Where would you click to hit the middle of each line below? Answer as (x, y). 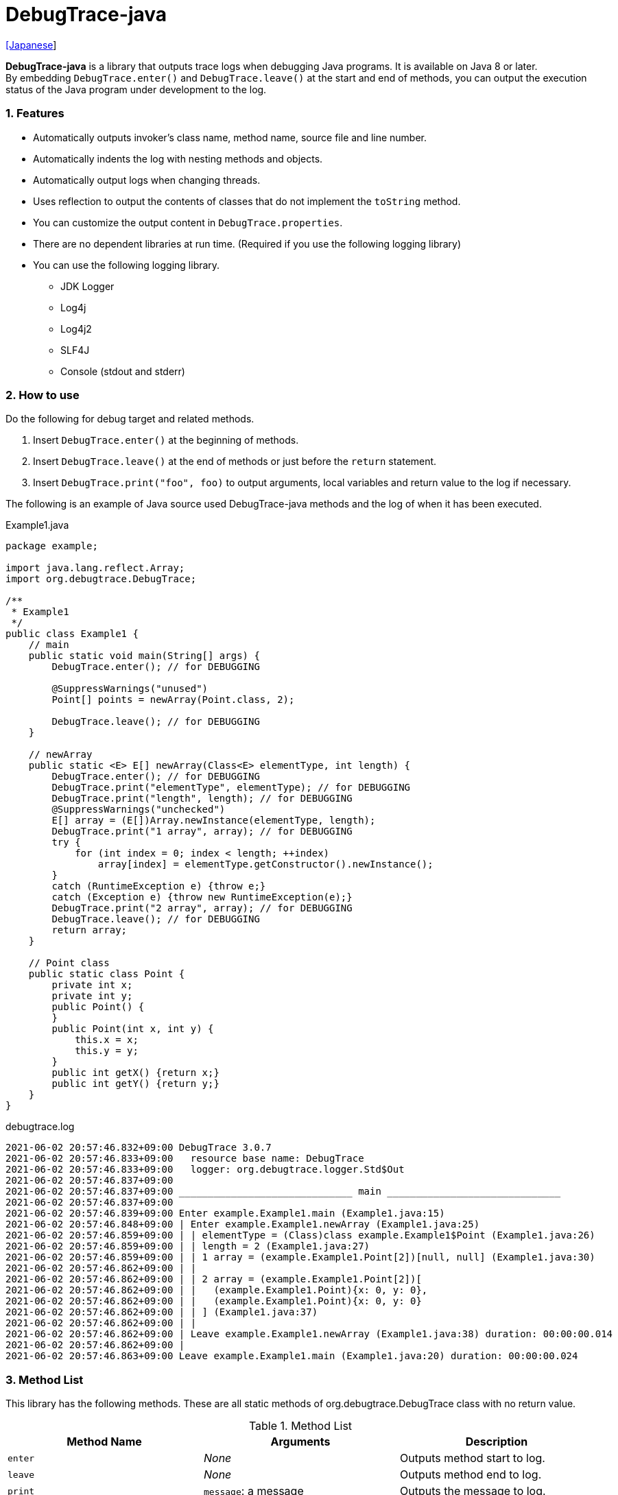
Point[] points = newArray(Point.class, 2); (173, 700)
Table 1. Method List (300, 1426)
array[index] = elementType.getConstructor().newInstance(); (265, 864)
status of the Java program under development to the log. (136, 89)
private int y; (92, 996)
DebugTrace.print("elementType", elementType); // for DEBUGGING (231, 788)
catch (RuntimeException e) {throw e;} (159, 886)
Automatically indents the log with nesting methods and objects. (178, 158)
